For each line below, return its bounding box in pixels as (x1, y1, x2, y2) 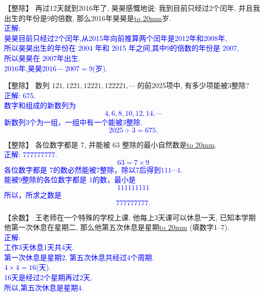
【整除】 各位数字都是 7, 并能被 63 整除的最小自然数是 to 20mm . (4, 139, 217, 150)
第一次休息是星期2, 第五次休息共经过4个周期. (4, 251, 154, 262)
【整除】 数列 (4, 80, 50, 91)
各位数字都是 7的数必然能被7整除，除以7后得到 (4, 164, 161, 175)
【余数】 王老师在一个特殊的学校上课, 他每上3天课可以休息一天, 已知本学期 (4, 212, 256, 222)
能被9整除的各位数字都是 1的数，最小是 (4, 174, 136, 185)
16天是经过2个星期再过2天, (4, 272, 92, 283)
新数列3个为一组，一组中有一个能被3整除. (4, 116, 143, 127)
